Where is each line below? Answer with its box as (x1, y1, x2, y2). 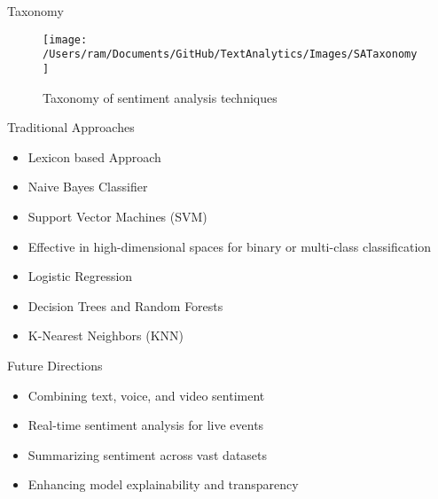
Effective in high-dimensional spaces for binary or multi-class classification (27, 237, 432, 255)
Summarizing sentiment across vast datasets (27, 445, 268, 464)
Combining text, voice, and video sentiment (27, 386, 265, 404)
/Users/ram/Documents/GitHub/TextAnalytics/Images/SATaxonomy (43, 48, 418, 61)
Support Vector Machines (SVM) (27, 207, 207, 225)
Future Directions (7, 355, 103, 374)
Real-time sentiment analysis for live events (27, 416, 264, 434)
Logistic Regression (27, 267, 133, 285)
